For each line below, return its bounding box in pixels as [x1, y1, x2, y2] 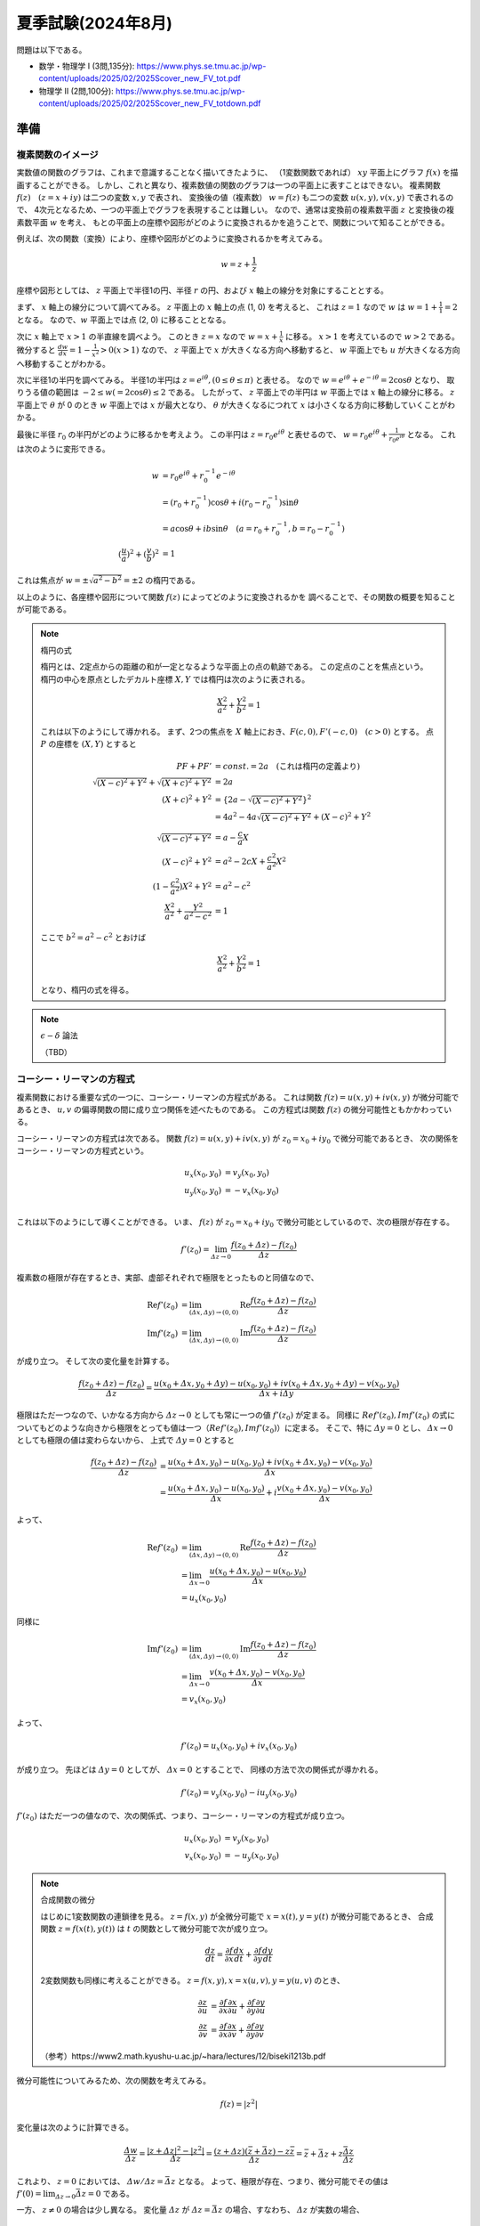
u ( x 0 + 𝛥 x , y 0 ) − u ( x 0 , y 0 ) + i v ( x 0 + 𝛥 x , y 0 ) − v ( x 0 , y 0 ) [167, 1457, 373, 1469]
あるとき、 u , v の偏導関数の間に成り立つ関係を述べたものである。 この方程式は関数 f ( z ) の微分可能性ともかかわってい [16, 1104, 452, 1115]
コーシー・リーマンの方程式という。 [16, 1145, 148, 1157]
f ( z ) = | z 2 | [220, 2098, 258, 2109]
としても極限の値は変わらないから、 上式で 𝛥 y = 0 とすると [16, 1434, 236, 1445]
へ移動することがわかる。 [16, 358, 110, 369]
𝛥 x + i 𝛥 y [259, 1389, 294, 1399]
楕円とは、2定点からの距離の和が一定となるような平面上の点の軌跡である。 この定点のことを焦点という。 [40, 662, 428, 672]
